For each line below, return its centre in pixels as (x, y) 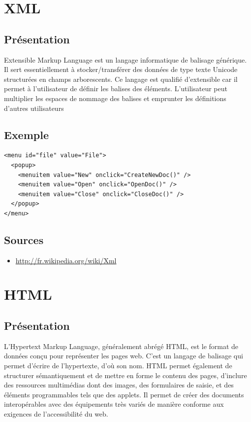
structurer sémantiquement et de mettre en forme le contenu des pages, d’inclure (125, 375)
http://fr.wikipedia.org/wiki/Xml (66, 260)
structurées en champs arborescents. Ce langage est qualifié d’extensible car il (121, 79)
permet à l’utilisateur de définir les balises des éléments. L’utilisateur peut (116, 88)
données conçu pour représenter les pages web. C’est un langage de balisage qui (124, 356)
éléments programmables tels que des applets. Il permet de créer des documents (124, 394)
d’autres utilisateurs (34, 108)
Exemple (26, 134)
